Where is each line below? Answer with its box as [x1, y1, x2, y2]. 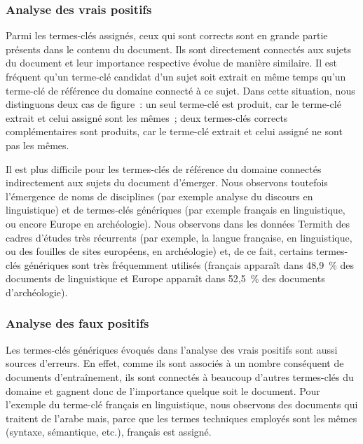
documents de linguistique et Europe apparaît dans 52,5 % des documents [6, 271, 325, 286]
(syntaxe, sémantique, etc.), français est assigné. [6, 424, 212, 439]
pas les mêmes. [6, 137, 69, 152]
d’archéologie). [6, 284, 68, 299]
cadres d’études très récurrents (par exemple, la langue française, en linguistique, [6, 230, 352, 244]
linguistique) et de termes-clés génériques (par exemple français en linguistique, [6, 202, 345, 217]
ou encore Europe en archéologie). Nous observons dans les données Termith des [6, 216, 350, 230]
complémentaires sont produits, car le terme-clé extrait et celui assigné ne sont [6, 124, 343, 139]
